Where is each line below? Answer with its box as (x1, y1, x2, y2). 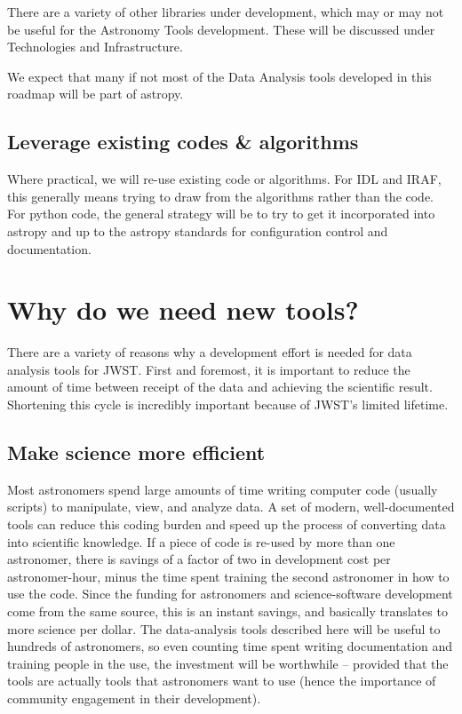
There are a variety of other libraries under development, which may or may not (7, 3, 444, 20)
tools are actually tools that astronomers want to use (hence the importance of (7, 671, 436, 690)
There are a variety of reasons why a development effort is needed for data (7, 343, 412, 361)
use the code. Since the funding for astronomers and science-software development (7, 584, 453, 603)
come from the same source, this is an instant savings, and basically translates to (7, 602, 448, 620)
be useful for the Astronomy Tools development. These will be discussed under (7, 20, 435, 38)
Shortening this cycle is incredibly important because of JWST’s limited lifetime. (7, 395, 449, 414)
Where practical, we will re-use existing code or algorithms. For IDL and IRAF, (7, 170, 442, 188)
